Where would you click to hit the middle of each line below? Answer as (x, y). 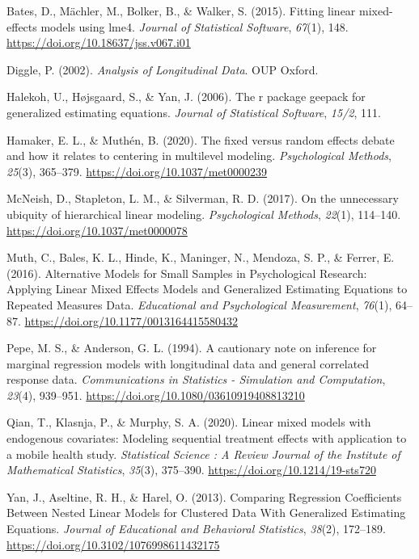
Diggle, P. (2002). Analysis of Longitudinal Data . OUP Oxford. (163, 69)
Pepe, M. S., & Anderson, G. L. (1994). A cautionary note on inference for (192, 348)
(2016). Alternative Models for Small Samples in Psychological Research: (187, 273)
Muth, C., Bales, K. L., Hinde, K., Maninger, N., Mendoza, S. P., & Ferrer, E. (201, 257)
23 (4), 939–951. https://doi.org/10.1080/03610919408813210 (156, 395)
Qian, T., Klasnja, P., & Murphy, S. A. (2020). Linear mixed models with (189, 422)
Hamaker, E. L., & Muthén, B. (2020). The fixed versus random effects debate (201, 139)
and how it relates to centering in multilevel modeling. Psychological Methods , (199, 156)
